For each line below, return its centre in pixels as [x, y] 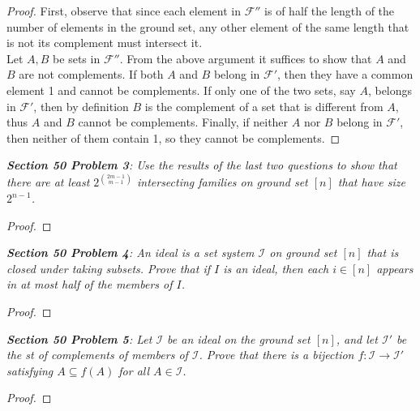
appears [395, 268]
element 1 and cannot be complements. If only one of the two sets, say [181, 90]
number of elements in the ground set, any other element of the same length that [208, 26]
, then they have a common [345, 74]
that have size [371, 182]
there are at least [48, 182]
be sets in [77, 58]
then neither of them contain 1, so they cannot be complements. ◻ [174, 137]
